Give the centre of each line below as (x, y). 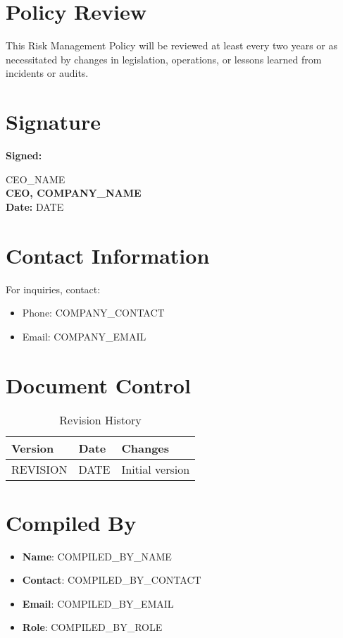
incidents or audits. (47, 73)
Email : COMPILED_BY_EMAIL (98, 603)
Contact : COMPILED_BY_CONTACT (112, 580)
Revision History (100, 420)
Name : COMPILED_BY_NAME (97, 556)
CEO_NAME (36, 179)
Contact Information (108, 255)
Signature (53, 122)
